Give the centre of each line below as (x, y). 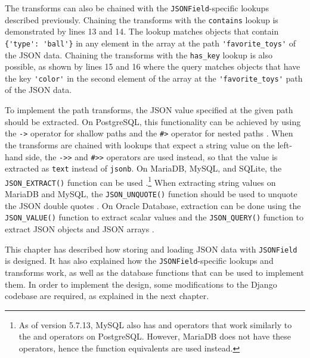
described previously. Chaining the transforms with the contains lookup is (142, 19)
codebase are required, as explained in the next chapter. (107, 296)
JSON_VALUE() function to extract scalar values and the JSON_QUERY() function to (154, 217)
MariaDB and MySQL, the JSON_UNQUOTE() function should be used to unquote (151, 194)
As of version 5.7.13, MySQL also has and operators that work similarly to (155, 324)
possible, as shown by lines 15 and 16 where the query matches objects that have (153, 66)
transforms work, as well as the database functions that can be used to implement (154, 272)
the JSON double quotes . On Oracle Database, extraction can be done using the (153, 205)
